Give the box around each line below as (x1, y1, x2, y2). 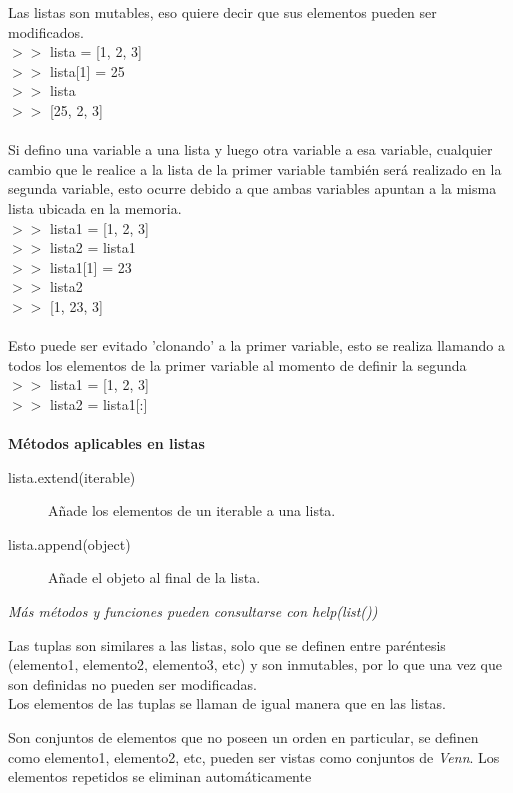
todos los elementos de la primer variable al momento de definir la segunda (8, 354, 467, 375)
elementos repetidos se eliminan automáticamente (8, 766, 312, 787)
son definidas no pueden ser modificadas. (8, 673, 257, 694)
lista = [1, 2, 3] (49, 41, 142, 62)
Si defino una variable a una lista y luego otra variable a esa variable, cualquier (8, 139, 493, 160)
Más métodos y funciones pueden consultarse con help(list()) (8, 601, 378, 622)
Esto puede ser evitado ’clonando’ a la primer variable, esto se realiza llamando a (8, 335, 505, 356)
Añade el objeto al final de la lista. (48, 567, 261, 588)
